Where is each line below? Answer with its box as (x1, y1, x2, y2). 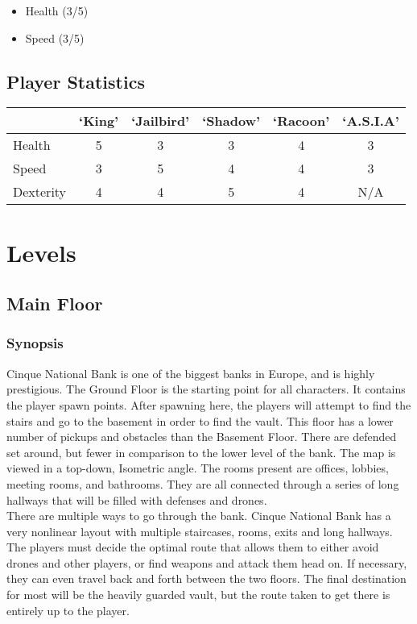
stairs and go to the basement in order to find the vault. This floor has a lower (6, 412, 394, 429)
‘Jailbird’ (131, 111, 190, 131)
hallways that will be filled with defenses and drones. (6, 491, 267, 508)
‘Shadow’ (202, 111, 261, 131)
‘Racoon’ (273, 111, 330, 131)
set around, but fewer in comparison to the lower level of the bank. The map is (6, 443, 396, 460)
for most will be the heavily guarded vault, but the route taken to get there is (6, 586, 390, 603)
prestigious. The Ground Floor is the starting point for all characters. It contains (6, 381, 406, 397)
